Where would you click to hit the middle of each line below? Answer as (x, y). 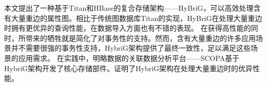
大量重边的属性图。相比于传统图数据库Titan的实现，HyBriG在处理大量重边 (137, 18)
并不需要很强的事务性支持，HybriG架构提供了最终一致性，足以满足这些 (131, 48)
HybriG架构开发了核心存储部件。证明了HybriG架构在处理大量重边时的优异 (129, 68)
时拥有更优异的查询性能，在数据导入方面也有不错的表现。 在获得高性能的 (128, 28)
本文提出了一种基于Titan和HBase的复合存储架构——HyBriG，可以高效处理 (129, 8)
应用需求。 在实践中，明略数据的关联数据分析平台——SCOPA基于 (129, 58)
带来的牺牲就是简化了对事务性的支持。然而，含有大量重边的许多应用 (140, 38)
